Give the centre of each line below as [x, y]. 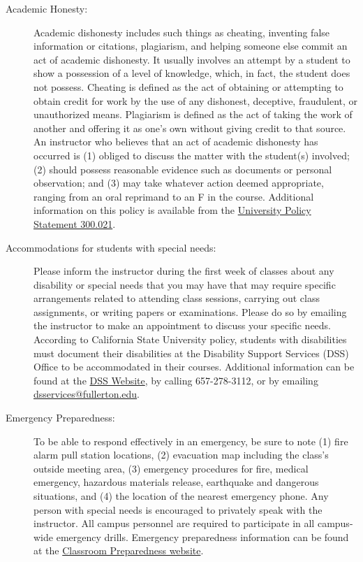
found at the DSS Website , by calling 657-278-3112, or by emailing [176, 380]
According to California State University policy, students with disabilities [190, 339]
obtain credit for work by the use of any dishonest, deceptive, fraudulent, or [196, 100]
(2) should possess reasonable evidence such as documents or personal [183, 169]
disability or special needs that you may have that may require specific [185, 284]
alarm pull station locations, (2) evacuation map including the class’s [181, 455]
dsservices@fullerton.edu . [87, 394]
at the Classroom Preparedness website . [119, 550]
